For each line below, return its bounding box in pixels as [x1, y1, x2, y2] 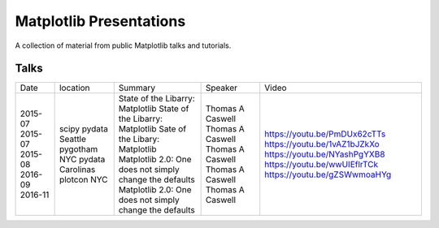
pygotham [59, 144, 98, 155]
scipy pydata [59, 123, 109, 135]
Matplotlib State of [118, 103, 189, 114]
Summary [118, 82, 156, 93]
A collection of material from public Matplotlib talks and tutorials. [15, 41, 232, 50]
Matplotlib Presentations [15, 12, 186, 30]
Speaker [205, 82, 238, 93]
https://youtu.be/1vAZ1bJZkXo [264, 139, 380, 150]
